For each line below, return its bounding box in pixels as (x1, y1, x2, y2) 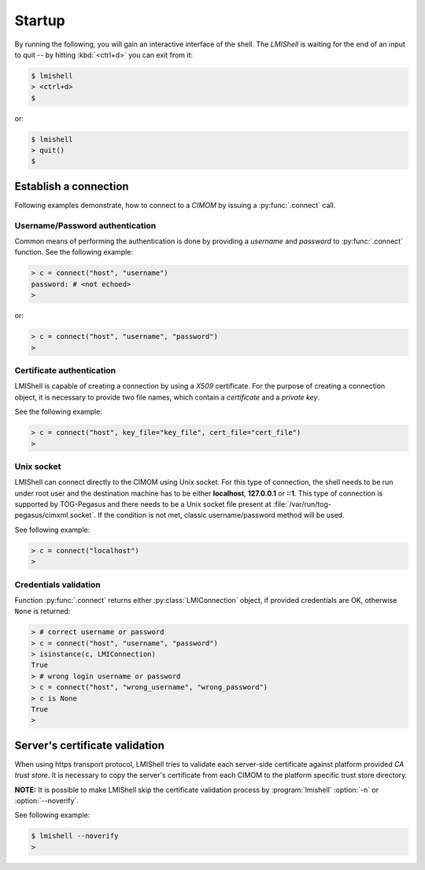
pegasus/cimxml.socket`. (14, 511, 96, 520)
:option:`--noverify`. (14, 796, 79, 805)
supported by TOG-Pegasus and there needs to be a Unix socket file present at (14, 500, 272, 509)
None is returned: (14, 607, 71, 616)
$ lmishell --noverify (31, 831, 119, 841)
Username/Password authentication (14, 220, 157, 231)
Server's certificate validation (14, 738, 164, 752)
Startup (14, 12, 66, 29)
